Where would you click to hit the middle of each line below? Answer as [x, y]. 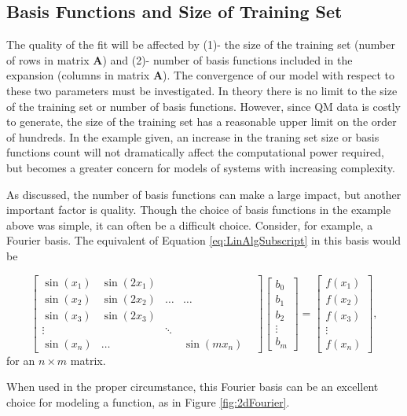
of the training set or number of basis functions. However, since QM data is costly [203, 106]
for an [21, 360]
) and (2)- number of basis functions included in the [227, 59]
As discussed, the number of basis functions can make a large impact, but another [204, 194]
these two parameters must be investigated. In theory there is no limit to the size [202, 90]
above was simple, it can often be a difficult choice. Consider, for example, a [190, 225]
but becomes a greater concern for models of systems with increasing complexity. [201, 167]
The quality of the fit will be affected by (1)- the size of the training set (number [201, 44]
